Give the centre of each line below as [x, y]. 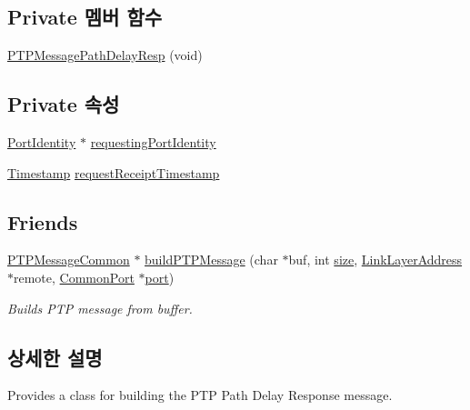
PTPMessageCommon [69, 260]
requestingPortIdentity [153, 142]
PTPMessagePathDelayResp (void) [105, 55]
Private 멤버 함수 [85, 17]
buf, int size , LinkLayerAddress [375, 260]
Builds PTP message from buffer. [100, 308]
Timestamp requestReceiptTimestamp [114, 172]
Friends [43, 221]
